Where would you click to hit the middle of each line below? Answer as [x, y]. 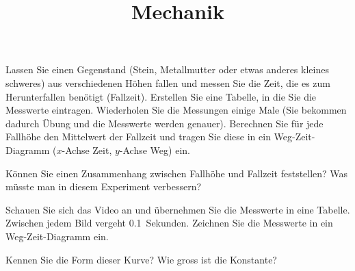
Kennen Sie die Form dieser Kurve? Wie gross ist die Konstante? [141, 259]
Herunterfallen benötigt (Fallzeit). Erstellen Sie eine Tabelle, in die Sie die [161, 96]
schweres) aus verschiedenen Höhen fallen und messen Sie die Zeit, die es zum [168, 82]
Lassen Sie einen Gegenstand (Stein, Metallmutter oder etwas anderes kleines [167, 69]
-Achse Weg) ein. [155, 150]
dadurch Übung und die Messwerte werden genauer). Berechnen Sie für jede [165, 123]
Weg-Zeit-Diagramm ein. [57, 236]
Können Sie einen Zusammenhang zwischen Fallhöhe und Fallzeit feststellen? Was [177, 173]
